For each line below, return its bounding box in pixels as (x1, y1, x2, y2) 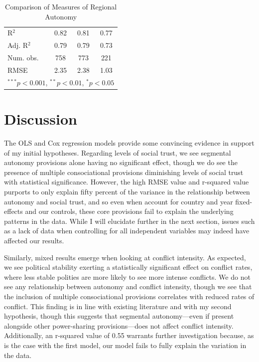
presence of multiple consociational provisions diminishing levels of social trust (4, 167, 244, 177)
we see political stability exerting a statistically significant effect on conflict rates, (4, 262, 253, 272)
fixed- (235, 196, 253, 206)
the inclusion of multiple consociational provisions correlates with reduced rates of (4, 291, 255, 301)
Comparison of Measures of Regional (5, 1, 117, 11)
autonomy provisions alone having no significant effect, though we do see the (4, 157, 238, 168)
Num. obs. (7, 52, 39, 63)
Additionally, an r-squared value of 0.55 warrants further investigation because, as (4, 330, 254, 341)
